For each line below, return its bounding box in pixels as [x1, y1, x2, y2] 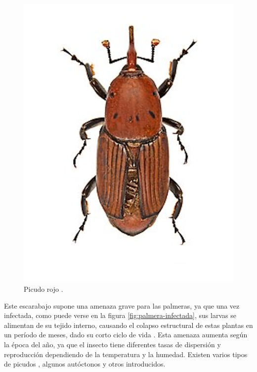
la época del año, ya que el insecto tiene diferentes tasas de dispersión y [4, 339, 221, 349]
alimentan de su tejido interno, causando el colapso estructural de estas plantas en [4, 319, 253, 330]
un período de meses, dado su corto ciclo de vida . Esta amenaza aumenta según [4, 329, 248, 340]
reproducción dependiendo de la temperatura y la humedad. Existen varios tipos [4, 349, 248, 359]
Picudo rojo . [24, 283, 63, 294]
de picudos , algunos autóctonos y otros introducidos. [4, 359, 166, 369]
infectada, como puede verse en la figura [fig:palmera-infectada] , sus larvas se [4, 310, 236, 320]
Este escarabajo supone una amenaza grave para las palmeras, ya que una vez [4, 300, 240, 311]
